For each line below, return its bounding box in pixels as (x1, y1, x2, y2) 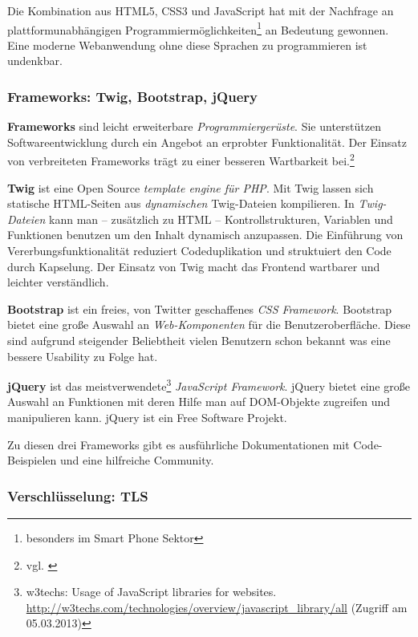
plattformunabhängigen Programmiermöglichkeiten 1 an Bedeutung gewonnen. (7, 18, 389, 38)
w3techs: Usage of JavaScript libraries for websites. (26, 583, 277, 600)
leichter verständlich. (7, 274, 109, 290)
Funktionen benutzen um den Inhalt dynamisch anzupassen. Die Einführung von (7, 226, 404, 243)
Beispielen (7, 452, 57, 469)
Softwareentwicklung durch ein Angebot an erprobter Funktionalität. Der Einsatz (7, 133, 407, 150)
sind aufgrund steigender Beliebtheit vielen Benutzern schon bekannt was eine (7, 332, 391, 349)
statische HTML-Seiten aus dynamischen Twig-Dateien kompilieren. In (7, 195, 355, 212)
